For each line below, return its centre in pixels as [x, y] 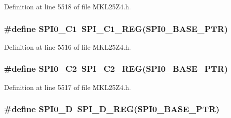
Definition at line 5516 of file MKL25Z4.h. [68, 46]
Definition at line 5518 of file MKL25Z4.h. [68, 6]
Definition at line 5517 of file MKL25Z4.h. [68, 87]
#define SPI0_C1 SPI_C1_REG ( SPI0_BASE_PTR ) [116, 28]
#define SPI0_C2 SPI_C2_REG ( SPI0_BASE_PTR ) [116, 69]
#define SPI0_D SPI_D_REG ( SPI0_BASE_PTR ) [112, 109]
